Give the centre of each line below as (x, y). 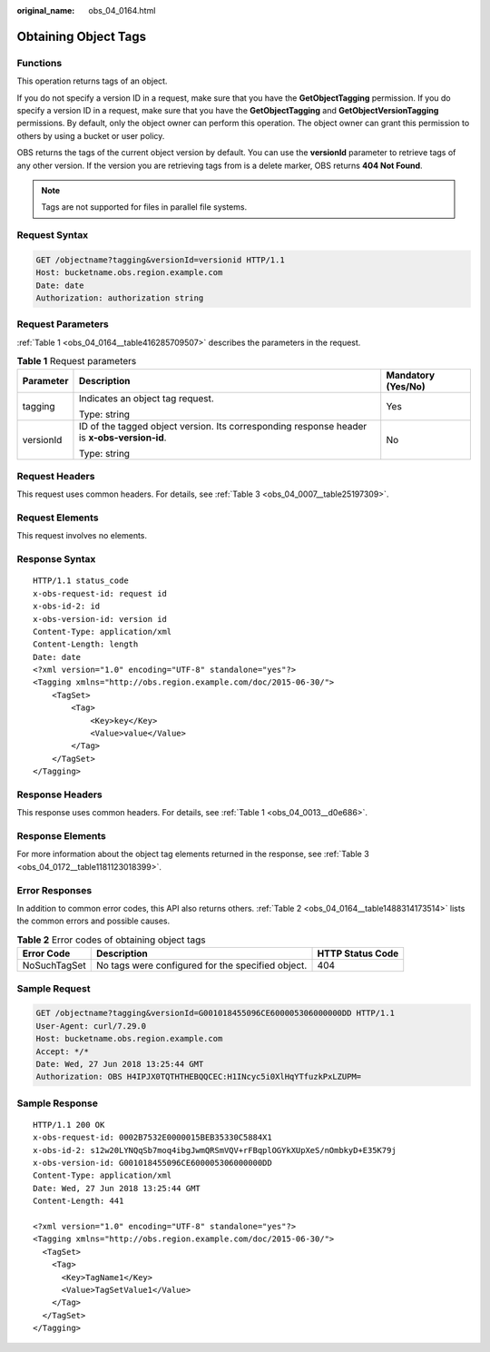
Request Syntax (53, 235)
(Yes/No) (406, 386)
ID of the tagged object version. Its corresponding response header (223, 426)
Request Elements (58, 518)
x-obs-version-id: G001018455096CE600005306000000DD (152, 1163)
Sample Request (54, 988)
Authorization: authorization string (120, 298)
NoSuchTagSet (54, 965)
